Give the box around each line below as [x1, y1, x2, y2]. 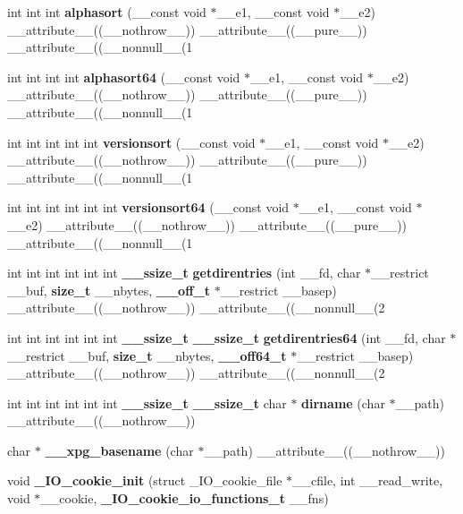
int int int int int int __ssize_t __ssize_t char [7, 393, 287, 412]
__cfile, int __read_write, [292, 471, 443, 490]
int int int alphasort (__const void [7, 3, 206, 21]
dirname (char [301, 393, 385, 412]
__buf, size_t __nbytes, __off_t [7, 280, 210, 299]
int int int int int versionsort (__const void [7, 133, 256, 151]
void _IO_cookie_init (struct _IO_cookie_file [7, 471, 282, 490]
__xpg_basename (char [45, 441, 194, 459]
